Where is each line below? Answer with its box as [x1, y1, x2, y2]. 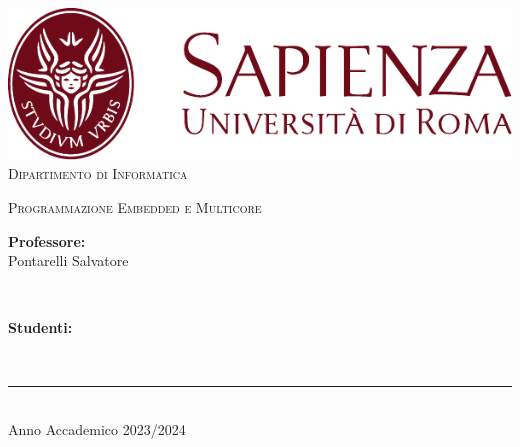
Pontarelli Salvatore [8, 250, 129, 271]
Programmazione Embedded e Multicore [8, 196, 262, 217]
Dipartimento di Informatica [8, 163, 188, 184]
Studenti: [8, 317, 73, 338]
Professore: [8, 230, 86, 251]
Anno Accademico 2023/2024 [8, 419, 186, 440]
